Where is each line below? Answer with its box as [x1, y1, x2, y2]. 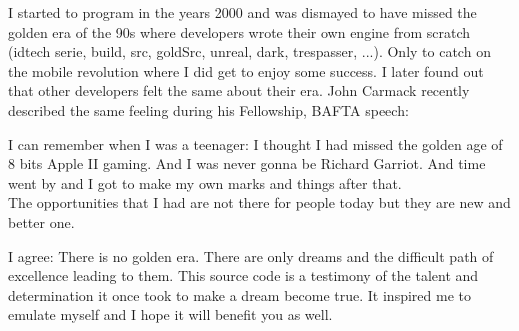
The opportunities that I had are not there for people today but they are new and [8, 192, 511, 213]
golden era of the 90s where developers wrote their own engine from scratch [8, 21, 471, 42]
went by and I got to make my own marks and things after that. [8, 172, 402, 193]
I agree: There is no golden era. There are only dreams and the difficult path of [8, 245, 494, 266]
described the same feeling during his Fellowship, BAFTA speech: [8, 99, 409, 120]
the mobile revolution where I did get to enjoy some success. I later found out [8, 60, 484, 81]
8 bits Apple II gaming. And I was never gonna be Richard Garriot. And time [8, 153, 486, 174]
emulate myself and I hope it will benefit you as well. [8, 304, 333, 325]
